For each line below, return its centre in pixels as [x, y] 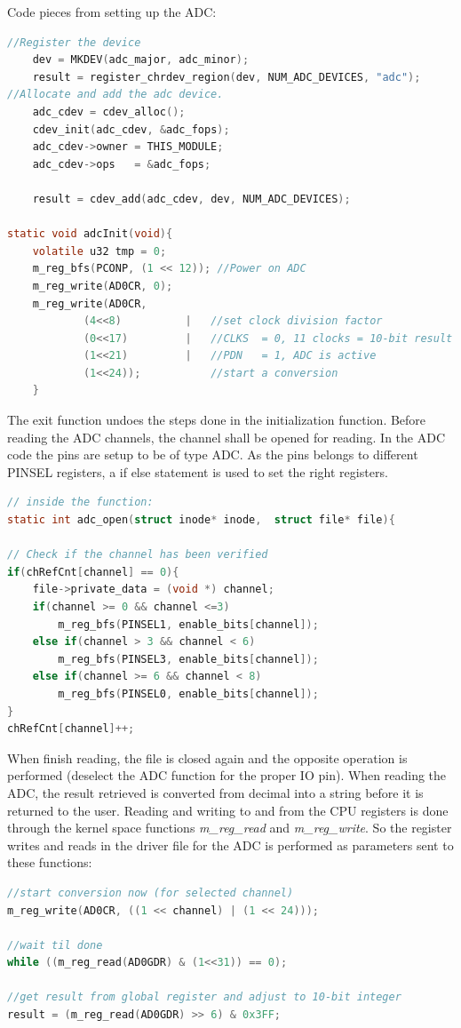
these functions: [50, 862]
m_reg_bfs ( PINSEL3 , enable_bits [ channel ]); [188, 659]
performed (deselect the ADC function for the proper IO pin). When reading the [227, 775]
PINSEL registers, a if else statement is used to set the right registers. [198, 471]
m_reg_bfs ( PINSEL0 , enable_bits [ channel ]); [188, 693]
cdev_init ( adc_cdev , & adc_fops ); [131, 129]
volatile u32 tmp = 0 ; [99, 251]
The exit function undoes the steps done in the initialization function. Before [217, 420]
